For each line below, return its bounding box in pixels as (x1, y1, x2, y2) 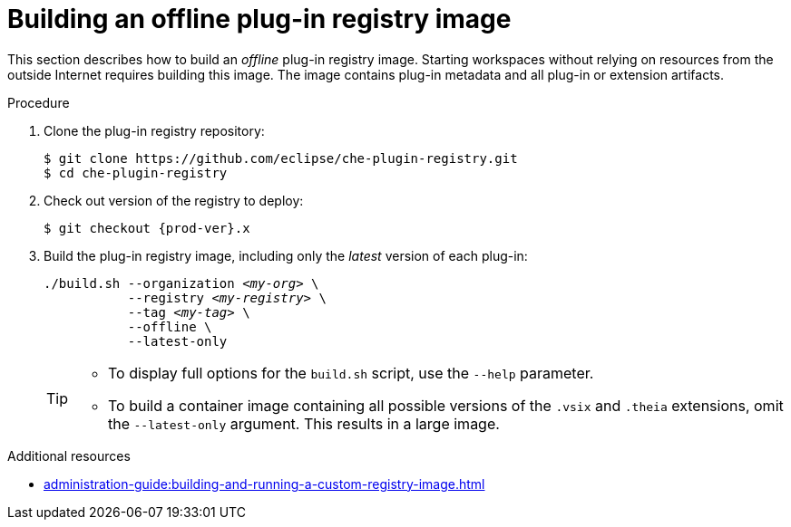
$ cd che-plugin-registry (44, 165, 228, 180)
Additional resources (7, 447, 131, 464)
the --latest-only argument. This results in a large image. (108, 414, 500, 433)
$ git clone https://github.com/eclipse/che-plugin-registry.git (44, 150, 518, 166)
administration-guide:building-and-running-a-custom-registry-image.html (44, 475, 485, 492)
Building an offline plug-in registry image (7, 4, 512, 34)
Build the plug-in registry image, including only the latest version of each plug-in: (44, 247, 528, 263)
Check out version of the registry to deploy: (44, 192, 304, 208)
